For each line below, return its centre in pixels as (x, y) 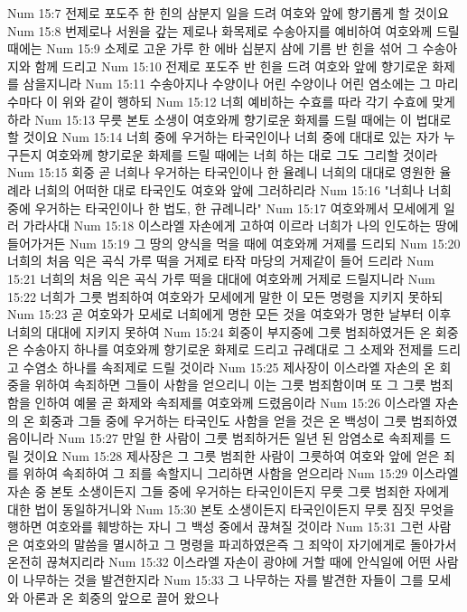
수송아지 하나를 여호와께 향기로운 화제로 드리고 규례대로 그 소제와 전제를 (228, 349)
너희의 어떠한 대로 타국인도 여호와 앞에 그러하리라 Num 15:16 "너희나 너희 (243, 189)
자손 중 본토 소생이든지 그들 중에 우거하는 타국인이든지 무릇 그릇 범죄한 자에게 (229, 491)
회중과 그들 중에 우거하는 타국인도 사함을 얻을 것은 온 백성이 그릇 (223, 420)
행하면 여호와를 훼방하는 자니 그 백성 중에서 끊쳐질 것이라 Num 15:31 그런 (215, 527)
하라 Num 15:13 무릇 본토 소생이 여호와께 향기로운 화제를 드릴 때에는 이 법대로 (229, 119)
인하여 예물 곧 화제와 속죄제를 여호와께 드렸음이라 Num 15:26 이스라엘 (233, 403)
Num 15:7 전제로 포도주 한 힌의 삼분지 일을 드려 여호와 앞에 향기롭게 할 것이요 (228, 13)
